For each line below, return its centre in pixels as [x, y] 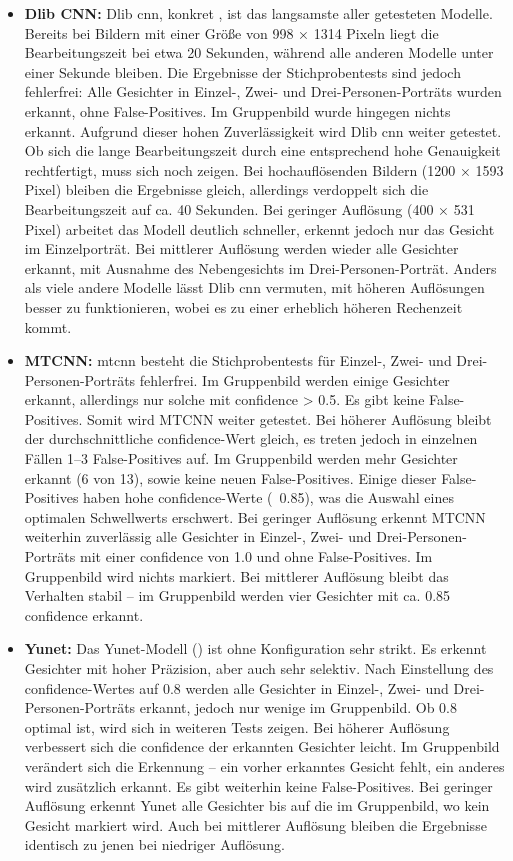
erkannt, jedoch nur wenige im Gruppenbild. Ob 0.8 [298, 707]
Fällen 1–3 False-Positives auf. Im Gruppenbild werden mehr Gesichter [241, 458]
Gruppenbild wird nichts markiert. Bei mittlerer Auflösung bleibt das [236, 575]
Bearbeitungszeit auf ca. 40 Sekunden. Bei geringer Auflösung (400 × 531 [249, 208]
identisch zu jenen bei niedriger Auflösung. [154, 844]
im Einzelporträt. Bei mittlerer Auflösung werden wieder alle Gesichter [241, 248]
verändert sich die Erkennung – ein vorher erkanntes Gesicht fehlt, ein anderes [264, 765]
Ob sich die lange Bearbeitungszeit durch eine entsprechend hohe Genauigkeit [262, 150]
